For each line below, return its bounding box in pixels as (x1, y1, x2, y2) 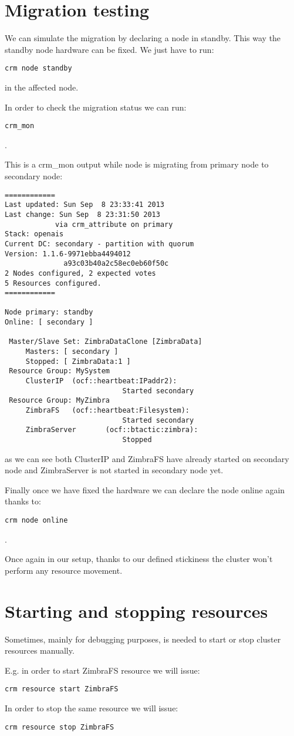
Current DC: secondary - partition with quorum (5, 239, 194, 248)
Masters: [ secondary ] (25, 347, 119, 356)
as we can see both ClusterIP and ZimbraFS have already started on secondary (5, 452, 289, 464)
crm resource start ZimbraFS (5, 685, 119, 694)
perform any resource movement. (5, 564, 123, 576)
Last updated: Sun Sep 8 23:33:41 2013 (5, 200, 165, 209)
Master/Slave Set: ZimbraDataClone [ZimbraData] (9, 337, 202, 346)
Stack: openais (5, 230, 64, 239)
